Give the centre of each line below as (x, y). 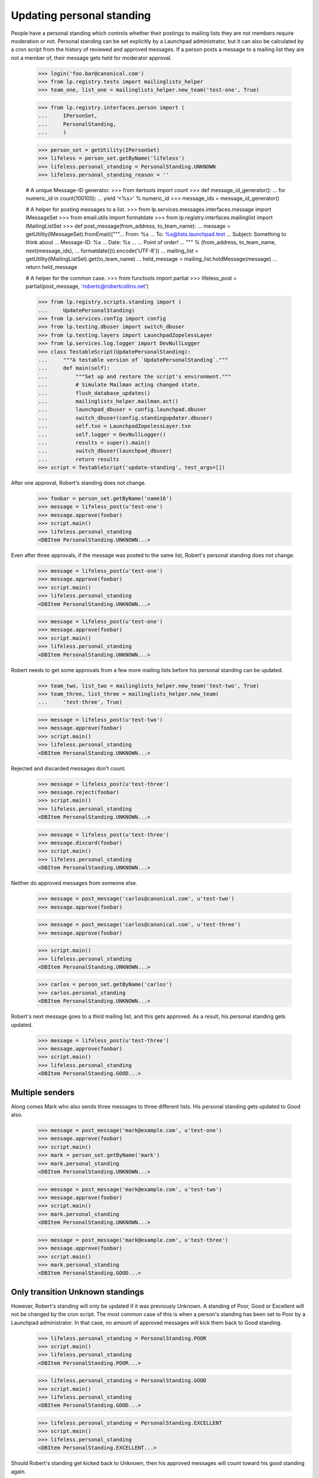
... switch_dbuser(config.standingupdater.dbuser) (125, 418)
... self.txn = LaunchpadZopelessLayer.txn (115, 426)
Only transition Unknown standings (77, 1292)
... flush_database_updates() (94, 393)
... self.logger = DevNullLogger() (102, 434)
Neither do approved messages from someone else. (74, 883)
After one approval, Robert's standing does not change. (79, 483)
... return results (79, 459)
